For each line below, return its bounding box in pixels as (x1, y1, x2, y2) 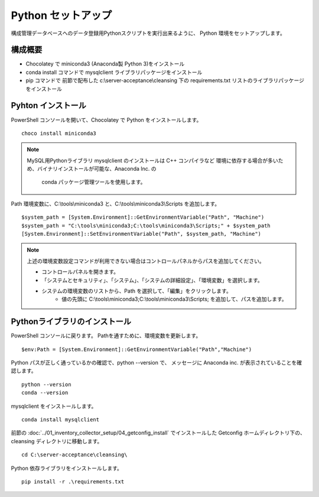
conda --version (21, 389, 69, 396)
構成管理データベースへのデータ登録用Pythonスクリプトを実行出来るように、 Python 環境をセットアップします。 (11, 30, 286, 37)
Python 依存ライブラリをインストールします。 (11, 464, 122, 472)
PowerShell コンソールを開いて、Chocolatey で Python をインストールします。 (11, 116, 202, 124)
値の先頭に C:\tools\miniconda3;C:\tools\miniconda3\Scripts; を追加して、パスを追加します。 (61, 295, 288, 303)
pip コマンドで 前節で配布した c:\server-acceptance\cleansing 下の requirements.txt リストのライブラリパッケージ (25, 77, 304, 84)
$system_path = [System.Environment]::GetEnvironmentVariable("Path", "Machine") (21, 214, 265, 221)
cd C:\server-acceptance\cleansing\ (21, 451, 128, 458)
